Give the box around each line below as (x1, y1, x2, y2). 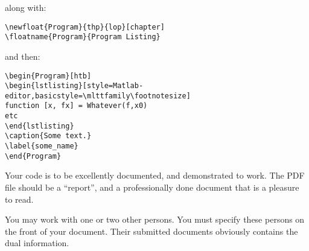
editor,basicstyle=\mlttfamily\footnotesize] (5, 91, 191, 100)
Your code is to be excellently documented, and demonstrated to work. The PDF (5, 169, 305, 182)
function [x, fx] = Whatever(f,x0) (5, 101, 148, 110)
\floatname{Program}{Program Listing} (5, 33, 161, 42)
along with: (5, 1, 46, 13)
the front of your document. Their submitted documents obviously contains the (5, 224, 298, 237)
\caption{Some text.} (5, 132, 92, 141)
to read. (5, 192, 34, 205)
